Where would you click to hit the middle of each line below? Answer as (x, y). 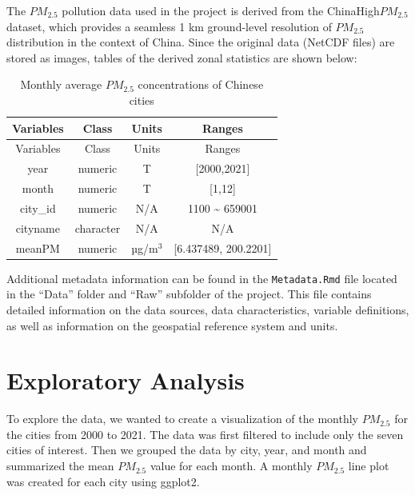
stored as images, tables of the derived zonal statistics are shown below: (182, 57)
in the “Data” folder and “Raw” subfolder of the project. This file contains (189, 294)
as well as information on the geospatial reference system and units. (172, 325)
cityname (38, 228)
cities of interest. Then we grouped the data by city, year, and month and (187, 450)
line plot (369, 466)
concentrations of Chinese (201, 84)
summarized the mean (60, 466)
